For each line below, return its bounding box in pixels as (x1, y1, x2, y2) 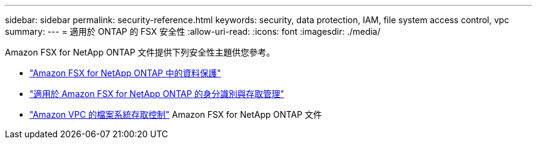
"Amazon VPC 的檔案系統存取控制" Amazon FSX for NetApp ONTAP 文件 (29, 109, 322, 120)
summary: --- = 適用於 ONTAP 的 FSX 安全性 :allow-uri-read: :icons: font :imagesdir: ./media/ (5, 26, 381, 37)
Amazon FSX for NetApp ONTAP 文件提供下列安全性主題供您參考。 (5, 47, 275, 57)
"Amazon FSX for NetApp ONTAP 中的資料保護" (29, 68, 221, 78)
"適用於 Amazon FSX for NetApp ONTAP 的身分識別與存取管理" (29, 88, 284, 99)
